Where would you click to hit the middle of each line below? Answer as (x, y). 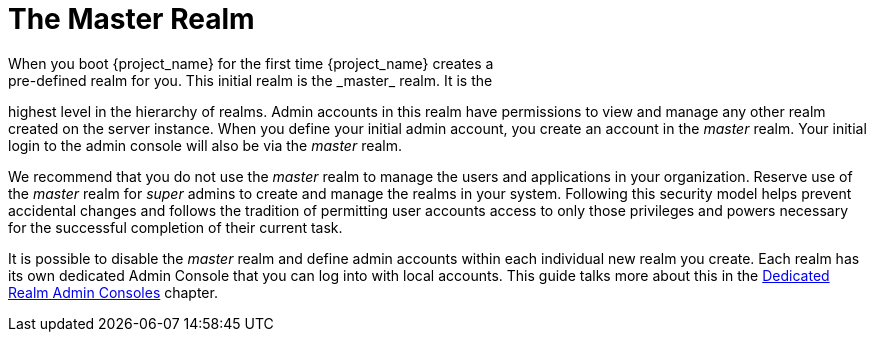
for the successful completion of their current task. (175, 227)
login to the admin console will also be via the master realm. (205, 145)
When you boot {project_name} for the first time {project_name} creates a (251, 63)
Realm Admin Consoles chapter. (113, 292)
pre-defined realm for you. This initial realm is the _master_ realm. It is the (250, 80)
